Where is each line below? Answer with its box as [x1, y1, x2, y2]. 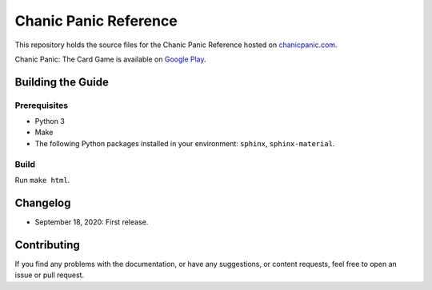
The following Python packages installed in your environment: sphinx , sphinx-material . [34, 138, 335, 148]
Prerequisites [14, 100, 68, 111]
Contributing [14, 238, 80, 252]
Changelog [14, 196, 71, 209]
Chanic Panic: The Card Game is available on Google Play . [14, 54, 207, 64]
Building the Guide [14, 75, 110, 89]
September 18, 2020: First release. [34, 217, 149, 227]
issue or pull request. [14, 270, 84, 280]
